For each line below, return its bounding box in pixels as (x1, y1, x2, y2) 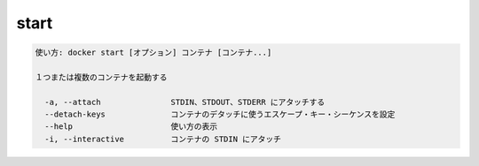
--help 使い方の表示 (44, 122, 218, 132)
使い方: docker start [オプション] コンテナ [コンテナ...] (35, 48, 272, 57)
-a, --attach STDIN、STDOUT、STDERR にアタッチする (44, 97, 326, 107)
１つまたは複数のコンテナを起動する (35, 72, 168, 82)
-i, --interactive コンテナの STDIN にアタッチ (44, 133, 282, 144)
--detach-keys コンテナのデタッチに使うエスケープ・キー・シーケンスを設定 (44, 109, 396, 119)
